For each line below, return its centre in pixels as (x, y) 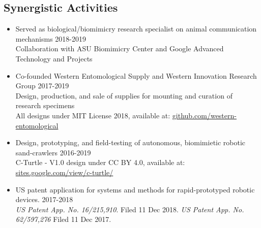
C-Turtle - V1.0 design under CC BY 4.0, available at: (100, 162)
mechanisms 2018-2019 (51, 38)
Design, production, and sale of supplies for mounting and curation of (124, 95)
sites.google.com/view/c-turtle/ (64, 172)
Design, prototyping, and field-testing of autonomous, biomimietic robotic (130, 142)
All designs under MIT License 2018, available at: (93, 115)
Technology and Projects (54, 58)
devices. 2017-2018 (44, 199)
